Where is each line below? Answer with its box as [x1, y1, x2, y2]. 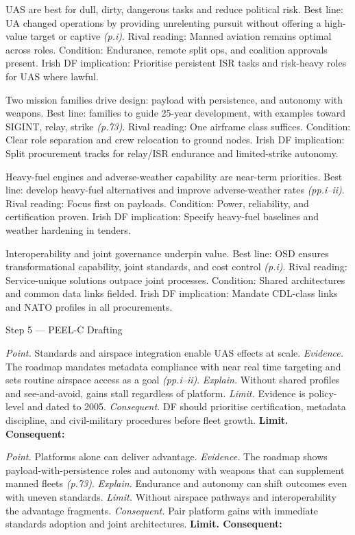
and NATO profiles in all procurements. [5, 299, 173, 313]
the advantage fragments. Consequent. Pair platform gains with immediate [5, 503, 319, 517]
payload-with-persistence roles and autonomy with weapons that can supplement [5, 462, 345, 477]
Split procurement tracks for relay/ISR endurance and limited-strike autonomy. [5, 145, 339, 160]
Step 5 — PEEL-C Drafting [5, 322, 123, 337]
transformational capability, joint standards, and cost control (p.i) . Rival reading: [5, 259, 347, 274]
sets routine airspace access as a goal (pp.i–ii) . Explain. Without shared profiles [5, 372, 340, 387]
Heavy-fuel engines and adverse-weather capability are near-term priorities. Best [5, 169, 343, 183]
